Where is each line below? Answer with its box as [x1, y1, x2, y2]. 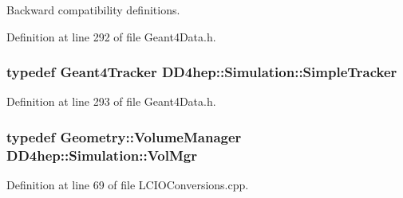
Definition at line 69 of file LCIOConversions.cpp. [6, 177, 249, 193]
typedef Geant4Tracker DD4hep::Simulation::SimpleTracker [6, 62, 397, 82]
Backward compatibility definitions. [6, 2, 180, 17]
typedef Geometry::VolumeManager [6, 126, 242, 146]
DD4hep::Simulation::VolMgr [6, 145, 197, 165]
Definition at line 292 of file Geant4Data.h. [6, 28, 216, 45]
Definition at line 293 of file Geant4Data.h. [6, 93, 216, 110]
